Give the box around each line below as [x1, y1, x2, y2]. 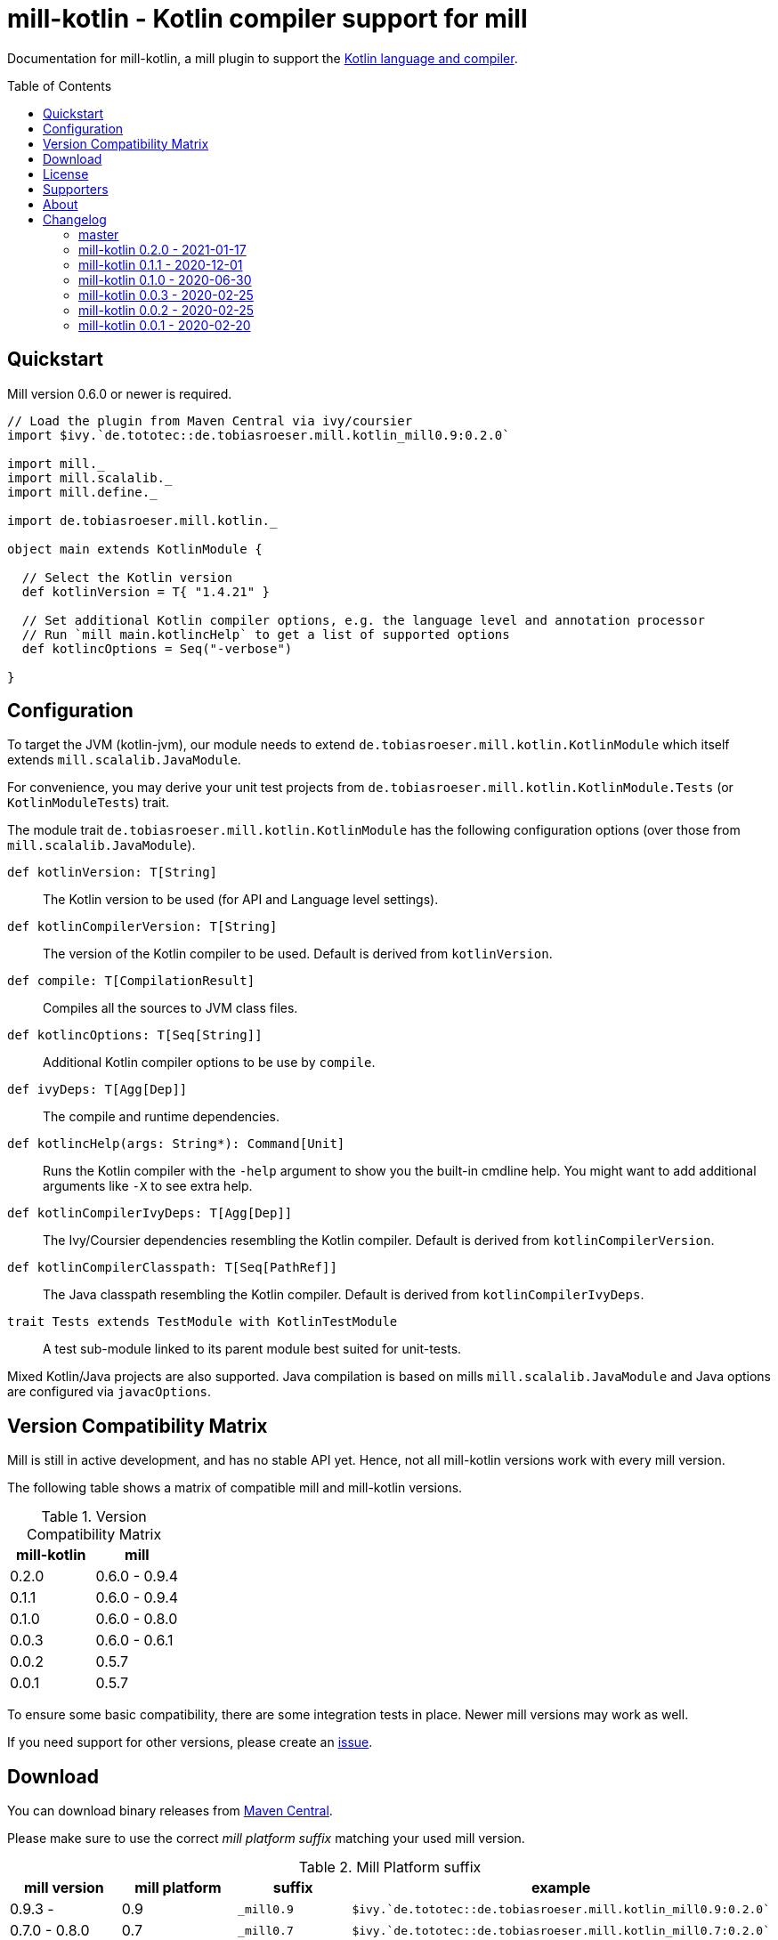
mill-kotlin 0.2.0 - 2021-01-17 [78, 241, 247, 257]
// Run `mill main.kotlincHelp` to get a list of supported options [21, 626, 510, 642]
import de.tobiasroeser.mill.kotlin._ [7, 513, 278, 528]
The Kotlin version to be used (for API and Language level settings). [43, 892, 439, 908]
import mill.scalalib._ [7, 470, 173, 485]
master [78, 226, 119, 242]
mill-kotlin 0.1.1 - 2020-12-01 [78, 256, 243, 272]
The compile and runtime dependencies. [43, 1109, 280, 1125]
